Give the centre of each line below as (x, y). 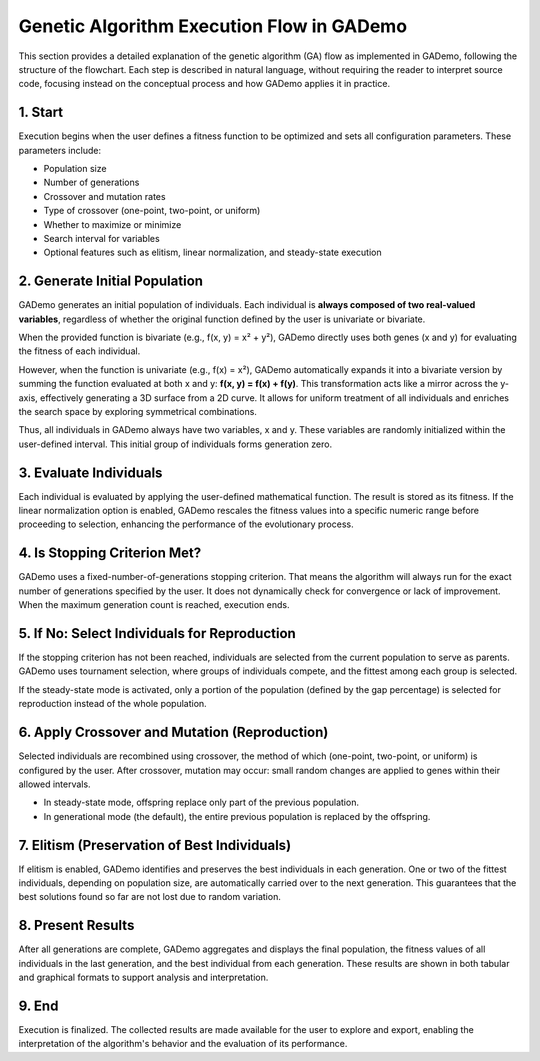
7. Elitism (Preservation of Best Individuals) (155, 845)
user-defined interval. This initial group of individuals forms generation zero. (175, 444)
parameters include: (60, 150)
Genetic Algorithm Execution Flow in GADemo (213, 26)
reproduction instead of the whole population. (112, 704)
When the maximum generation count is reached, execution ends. (154, 605)
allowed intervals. (54, 784)
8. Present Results (76, 925)
